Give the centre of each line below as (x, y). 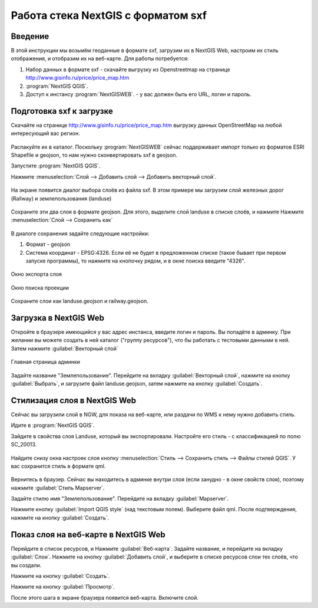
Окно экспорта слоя (36, 274)
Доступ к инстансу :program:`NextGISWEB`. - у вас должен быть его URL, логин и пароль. (138, 94)
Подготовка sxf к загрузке (62, 111)
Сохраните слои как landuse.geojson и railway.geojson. (79, 301)
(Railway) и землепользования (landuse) (61, 198)
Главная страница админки (46, 362)
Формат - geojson (48, 244)
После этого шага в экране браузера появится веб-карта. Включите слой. (105, 597)
